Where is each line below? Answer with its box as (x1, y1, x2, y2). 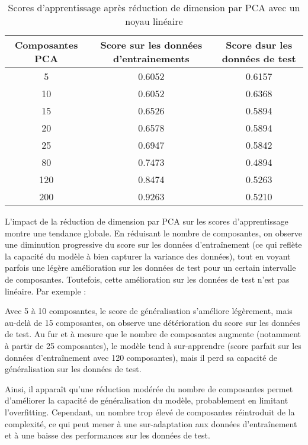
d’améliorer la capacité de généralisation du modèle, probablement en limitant (5, 394, 288, 406)
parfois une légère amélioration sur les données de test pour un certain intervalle (5, 261, 296, 274)
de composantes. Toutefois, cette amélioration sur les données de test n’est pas (5, 273, 290, 285)
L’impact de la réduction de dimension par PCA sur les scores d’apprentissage (5, 215, 288, 227)
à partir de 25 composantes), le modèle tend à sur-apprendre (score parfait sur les (5, 339, 301, 351)
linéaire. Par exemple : (5, 284, 86, 297)
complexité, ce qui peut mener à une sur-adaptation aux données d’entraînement (5, 417, 297, 430)
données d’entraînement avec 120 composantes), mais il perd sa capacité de (5, 351, 278, 363)
